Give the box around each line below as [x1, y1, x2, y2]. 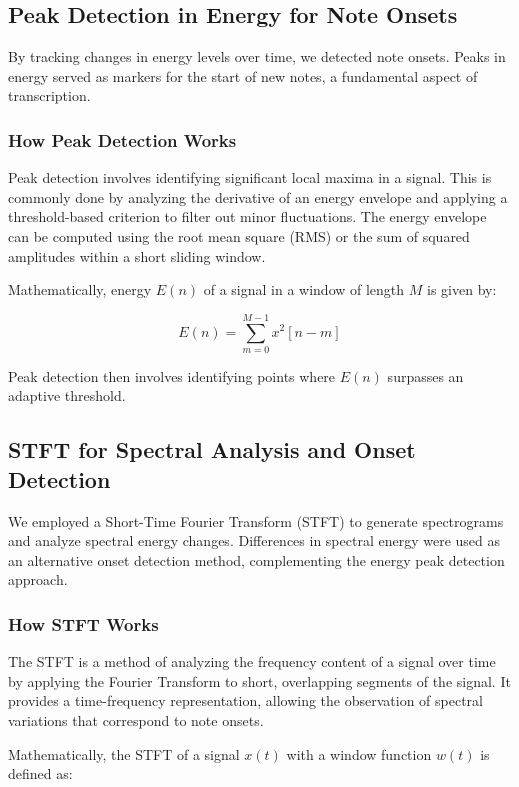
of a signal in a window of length [203, 279, 405, 300]
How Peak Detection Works [8, 127, 237, 152]
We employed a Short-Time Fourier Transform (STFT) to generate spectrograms [8, 510, 504, 531]
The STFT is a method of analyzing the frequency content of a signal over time [8, 651, 496, 672]
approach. [8, 569, 68, 590]
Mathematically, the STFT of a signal [8, 743, 240, 764]
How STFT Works [8, 611, 159, 636]
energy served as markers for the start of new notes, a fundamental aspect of [8, 65, 478, 86]
